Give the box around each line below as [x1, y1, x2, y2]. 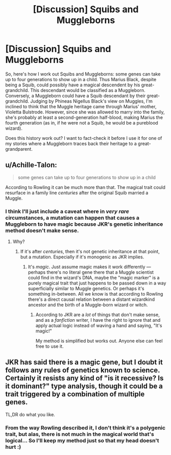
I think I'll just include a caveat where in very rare [5, 208, 129, 215]
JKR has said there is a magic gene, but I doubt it [5, 358, 163, 367]
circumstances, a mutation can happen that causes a [5, 214, 139, 221]
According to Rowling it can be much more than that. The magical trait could [5, 184, 166, 190]
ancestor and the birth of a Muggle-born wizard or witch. [28, 302, 148, 308]
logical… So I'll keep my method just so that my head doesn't [5, 437, 159, 444]
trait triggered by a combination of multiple [5, 390, 145, 399]
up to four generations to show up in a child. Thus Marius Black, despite [5, 76, 157, 82]
